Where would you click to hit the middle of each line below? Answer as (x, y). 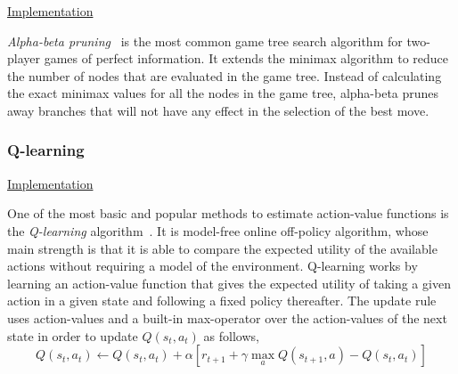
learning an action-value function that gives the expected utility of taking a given (229, 283)
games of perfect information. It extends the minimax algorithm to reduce (246, 58)
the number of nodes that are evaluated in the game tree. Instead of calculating (225, 75)
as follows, (231, 335)
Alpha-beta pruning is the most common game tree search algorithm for (205, 41)
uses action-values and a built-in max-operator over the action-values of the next (227, 317)
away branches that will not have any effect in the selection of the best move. (218, 110)
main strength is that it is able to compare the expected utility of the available (222, 248)
